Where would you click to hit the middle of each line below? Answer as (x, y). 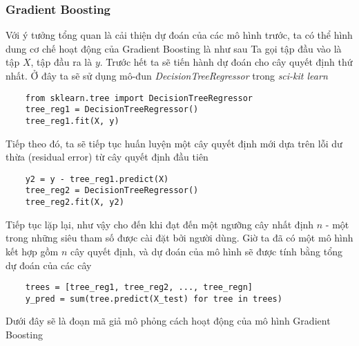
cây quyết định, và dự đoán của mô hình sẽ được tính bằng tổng (206, 251)
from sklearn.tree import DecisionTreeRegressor (139, 98)
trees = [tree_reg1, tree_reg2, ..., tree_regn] (139, 288)
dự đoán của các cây (49, 265)
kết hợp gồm (32, 251)
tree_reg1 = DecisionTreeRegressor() (112, 110)
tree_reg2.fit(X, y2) (75, 202)
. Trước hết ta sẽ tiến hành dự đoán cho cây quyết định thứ (226, 62)
